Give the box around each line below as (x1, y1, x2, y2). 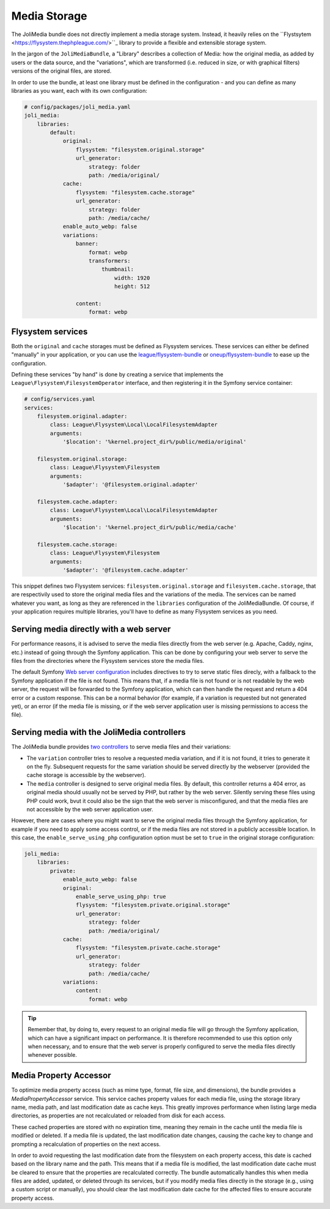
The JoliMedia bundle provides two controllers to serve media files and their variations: (11, 743, 231, 751)
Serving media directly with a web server (11, 624, 171, 635)
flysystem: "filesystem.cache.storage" (75, 189, 196, 195)
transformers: (89, 257, 131, 264)
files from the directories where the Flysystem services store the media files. (11, 657, 205, 664)
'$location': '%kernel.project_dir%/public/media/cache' (62, 524, 237, 531)
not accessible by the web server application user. (26, 805, 153, 813)
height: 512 (114, 283, 150, 290)
